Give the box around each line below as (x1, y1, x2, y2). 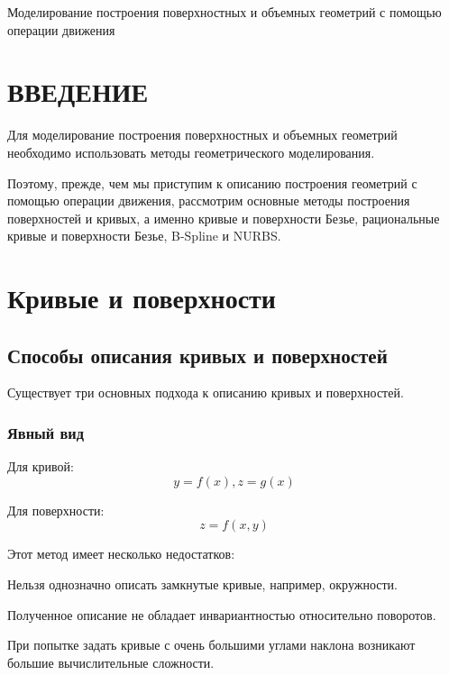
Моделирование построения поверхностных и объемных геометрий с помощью (7, 3, 442, 21)
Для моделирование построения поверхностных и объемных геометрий (7, 125, 398, 144)
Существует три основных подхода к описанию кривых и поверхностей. (7, 383, 404, 402)
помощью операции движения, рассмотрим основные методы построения (7, 191, 410, 210)
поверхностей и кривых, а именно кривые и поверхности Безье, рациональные (7, 208, 440, 227)
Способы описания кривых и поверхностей (7, 341, 388, 369)
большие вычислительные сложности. (7, 652, 215, 671)
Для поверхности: (7, 500, 105, 519)
